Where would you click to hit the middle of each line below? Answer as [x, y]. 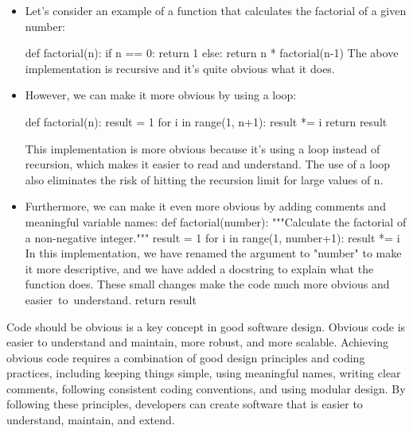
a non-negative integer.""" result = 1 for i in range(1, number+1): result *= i [212, 237]
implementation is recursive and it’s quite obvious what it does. [180, 68]
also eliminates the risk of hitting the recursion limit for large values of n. [204, 179]
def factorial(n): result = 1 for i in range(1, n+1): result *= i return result [206, 121]
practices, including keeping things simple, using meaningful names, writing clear [204, 373]
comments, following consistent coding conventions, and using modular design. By [206, 388]
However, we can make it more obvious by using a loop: [161, 95]
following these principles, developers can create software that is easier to [185, 404]
